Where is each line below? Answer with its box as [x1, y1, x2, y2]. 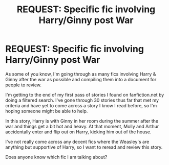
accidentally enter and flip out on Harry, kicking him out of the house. [5, 129, 152, 135]
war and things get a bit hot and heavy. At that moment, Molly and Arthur [5, 123, 159, 129]
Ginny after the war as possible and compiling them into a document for [5, 76, 157, 82]
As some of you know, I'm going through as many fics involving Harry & [5, 70, 156, 77]
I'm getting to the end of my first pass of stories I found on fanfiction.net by [5, 91, 164, 98]
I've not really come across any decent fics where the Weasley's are [5, 138, 150, 145]
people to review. [5, 82, 42, 88]
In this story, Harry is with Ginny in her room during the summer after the [5, 117, 159, 124]
